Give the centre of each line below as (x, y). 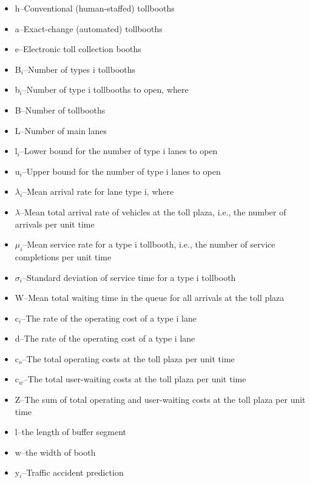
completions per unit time (63, 256)
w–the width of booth (55, 452)
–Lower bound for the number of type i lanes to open (119, 151)
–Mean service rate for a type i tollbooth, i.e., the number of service (149, 244)
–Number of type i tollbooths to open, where (105, 90)
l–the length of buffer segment (71, 432)
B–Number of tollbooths (60, 110)
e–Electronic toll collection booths (78, 49)
